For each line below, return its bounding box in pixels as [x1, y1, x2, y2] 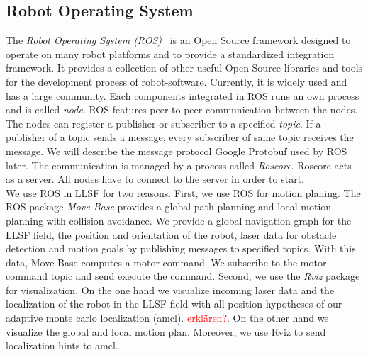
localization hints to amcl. [6, 338, 118, 353]
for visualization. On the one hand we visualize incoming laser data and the [6, 282, 335, 297]
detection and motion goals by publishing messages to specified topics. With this [6, 241, 356, 256]
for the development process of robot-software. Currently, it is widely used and [6, 74, 347, 89]
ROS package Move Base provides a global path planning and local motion [6, 199, 332, 214]
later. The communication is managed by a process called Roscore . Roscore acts [6, 157, 352, 172]
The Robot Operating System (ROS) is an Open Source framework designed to [6, 33, 351, 47]
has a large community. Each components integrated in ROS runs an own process [6, 88, 359, 103]
